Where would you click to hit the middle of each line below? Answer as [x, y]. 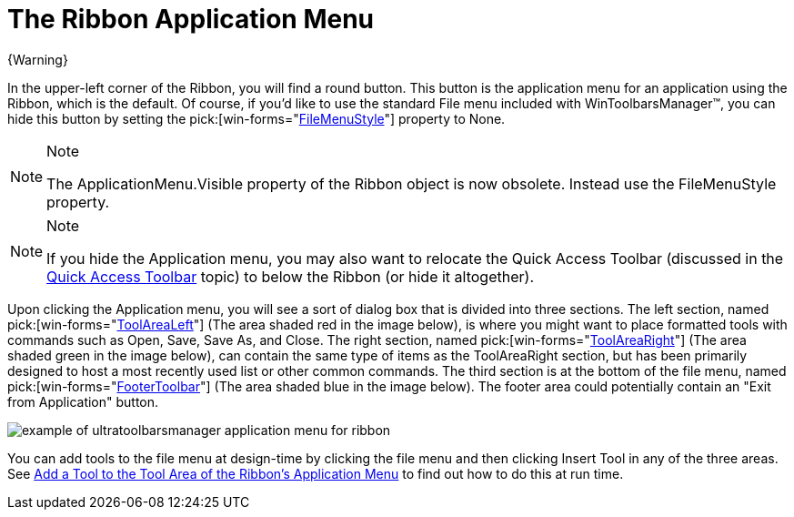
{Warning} [38, 59]
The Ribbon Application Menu [191, 19]
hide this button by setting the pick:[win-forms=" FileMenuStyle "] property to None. [256, 118]
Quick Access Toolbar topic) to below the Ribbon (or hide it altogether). [290, 276]
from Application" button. [83, 401]
